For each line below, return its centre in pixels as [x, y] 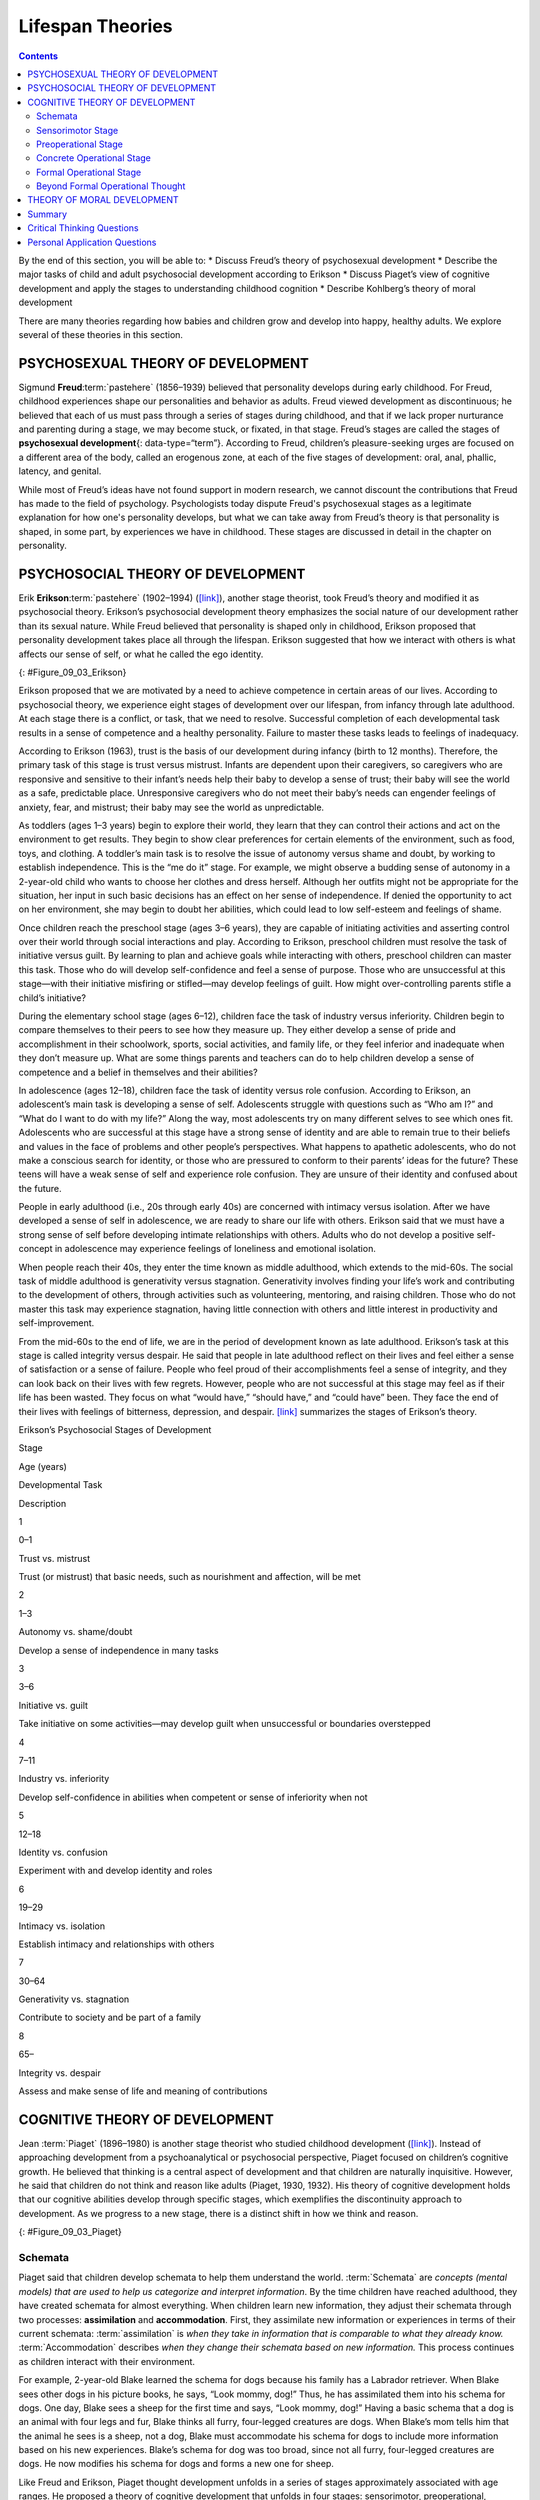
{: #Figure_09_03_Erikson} [72, 672]
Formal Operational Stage [89, 172]
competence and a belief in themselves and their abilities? [138, 1072]
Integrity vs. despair [60, 2072]
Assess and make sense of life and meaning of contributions [143, 2091]
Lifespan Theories [96, 26]
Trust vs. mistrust [54, 1558]
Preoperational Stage [80, 144]
